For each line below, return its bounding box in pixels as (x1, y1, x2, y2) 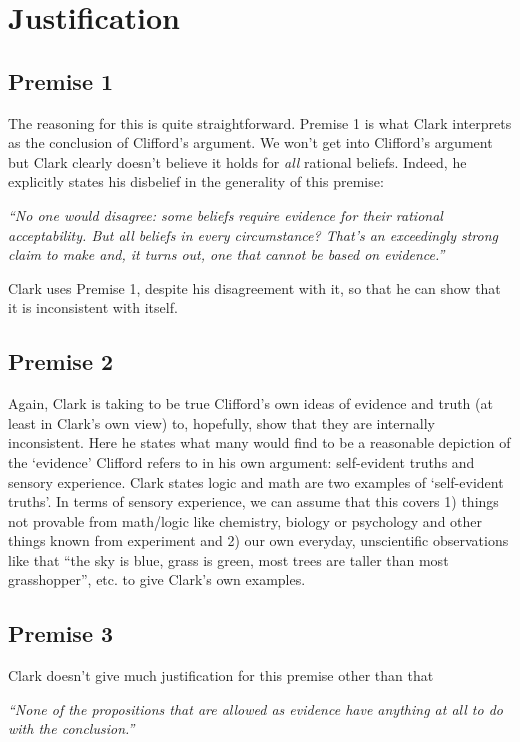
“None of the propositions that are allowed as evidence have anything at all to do (8, 698, 503, 719)
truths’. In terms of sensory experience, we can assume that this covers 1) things (8, 491, 499, 512)
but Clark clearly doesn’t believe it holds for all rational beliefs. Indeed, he (8, 151, 467, 172)
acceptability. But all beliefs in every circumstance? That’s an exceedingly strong (8, 224, 499, 245)
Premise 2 (8, 346, 114, 377)
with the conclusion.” (8, 718, 135, 739)
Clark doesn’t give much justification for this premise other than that (8, 665, 434, 686)
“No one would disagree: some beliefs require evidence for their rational (8, 204, 443, 225)
